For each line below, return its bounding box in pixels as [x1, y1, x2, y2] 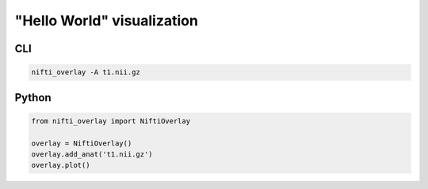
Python [14, 91, 52, 104]
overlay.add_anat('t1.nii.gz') [31, 149, 154, 158]
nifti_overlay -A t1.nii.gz [31, 68, 140, 77]
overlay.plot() [31, 161, 90, 170]
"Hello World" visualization [14, 12, 198, 29]
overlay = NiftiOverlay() [31, 138, 132, 148]
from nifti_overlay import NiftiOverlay [31, 116, 190, 126]
